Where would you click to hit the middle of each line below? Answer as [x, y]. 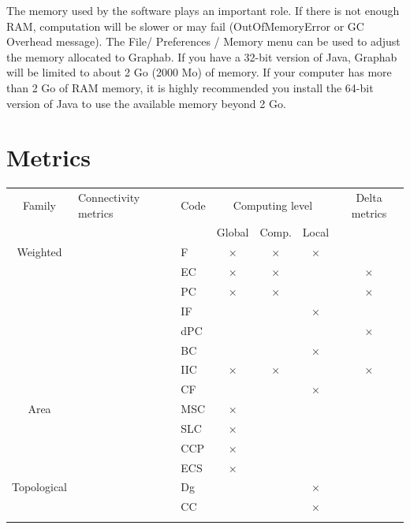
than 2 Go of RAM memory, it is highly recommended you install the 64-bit [190, 87]
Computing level [273, 205]
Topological [40, 487]
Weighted [39, 252]
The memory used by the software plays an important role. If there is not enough [203, 10]
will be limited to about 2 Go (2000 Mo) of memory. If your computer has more [199, 72]
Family [39, 205]
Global [233, 232]
